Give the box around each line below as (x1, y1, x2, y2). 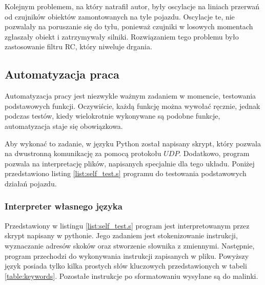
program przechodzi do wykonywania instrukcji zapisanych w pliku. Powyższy (5, 250, 249, 261)
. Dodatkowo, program (179, 148, 250, 159)
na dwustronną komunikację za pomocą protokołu (5, 148, 161, 159)
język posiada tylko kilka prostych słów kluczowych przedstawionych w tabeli (5, 260, 247, 271)
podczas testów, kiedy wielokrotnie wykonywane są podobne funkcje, (5, 110, 220, 121)
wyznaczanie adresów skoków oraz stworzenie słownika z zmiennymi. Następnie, (5, 240, 255, 251)
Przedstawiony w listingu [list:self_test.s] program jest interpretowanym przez (5, 220, 250, 231)
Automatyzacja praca (5, 66, 119, 82)
